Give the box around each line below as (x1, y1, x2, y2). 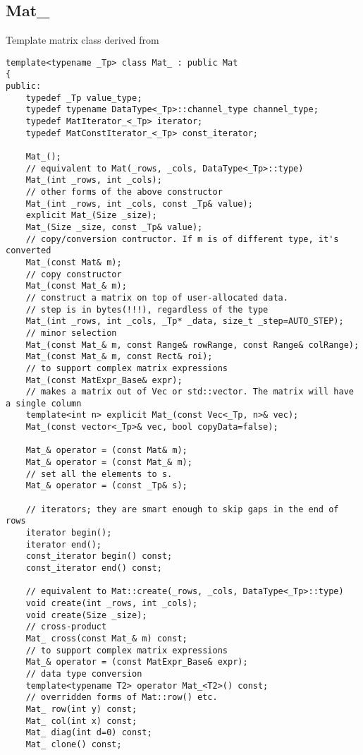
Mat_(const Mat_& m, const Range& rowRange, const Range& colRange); (25, 339, 359, 350)
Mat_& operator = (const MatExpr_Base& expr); (25, 657, 248, 668)
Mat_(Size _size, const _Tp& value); (25, 222, 203, 232)
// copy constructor (25, 269, 122, 279)
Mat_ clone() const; (25, 739, 122, 749)
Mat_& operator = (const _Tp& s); (25, 481, 187, 491)
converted (6, 246, 51, 256)
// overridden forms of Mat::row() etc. (25, 692, 218, 703)
